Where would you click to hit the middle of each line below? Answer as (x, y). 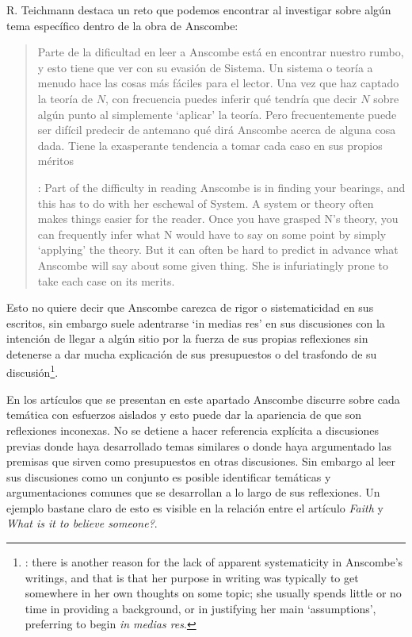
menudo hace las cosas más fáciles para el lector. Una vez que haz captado (218, 83)
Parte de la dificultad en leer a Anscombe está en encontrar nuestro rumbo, (221, 52)
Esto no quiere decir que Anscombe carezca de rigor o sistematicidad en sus (190, 307)
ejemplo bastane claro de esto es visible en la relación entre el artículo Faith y (195, 507)
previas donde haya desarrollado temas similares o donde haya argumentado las (199, 445)
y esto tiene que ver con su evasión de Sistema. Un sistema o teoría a (205, 67)
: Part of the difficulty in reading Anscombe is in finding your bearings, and (221, 187)
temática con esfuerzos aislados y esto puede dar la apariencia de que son (184, 414)
